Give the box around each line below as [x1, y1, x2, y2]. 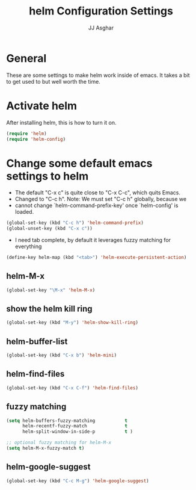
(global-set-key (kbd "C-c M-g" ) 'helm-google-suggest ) [6, 477, 149, 484]
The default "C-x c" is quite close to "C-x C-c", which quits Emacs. [14, 189, 180, 196]
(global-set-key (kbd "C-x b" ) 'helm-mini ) [6, 352, 117, 359]
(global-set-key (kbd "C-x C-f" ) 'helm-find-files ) [6, 385, 138, 391]
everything [14, 243, 42, 250]
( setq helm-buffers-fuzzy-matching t [6, 417, 128, 424]
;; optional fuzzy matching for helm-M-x [6, 439, 112, 446]
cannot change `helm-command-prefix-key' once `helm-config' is [14, 202, 179, 209]
